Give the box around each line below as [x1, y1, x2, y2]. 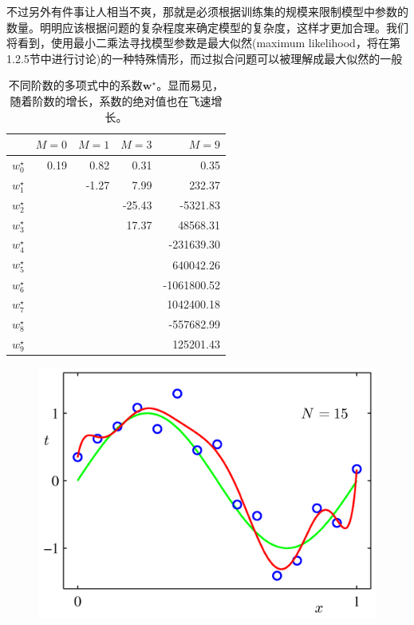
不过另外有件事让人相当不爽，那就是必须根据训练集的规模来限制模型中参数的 [6, 3, 408, 19]
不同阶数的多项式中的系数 [8, 77, 143, 94]
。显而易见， [156, 77, 224, 94]
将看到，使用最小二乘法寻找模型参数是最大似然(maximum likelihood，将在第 [6, 34, 400, 51]
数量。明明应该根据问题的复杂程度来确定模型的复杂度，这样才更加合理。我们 [6, 18, 408, 35]
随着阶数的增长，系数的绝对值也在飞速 [10, 92, 211, 109]
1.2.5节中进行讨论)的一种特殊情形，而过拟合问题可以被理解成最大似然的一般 [6, 50, 403, 66]
